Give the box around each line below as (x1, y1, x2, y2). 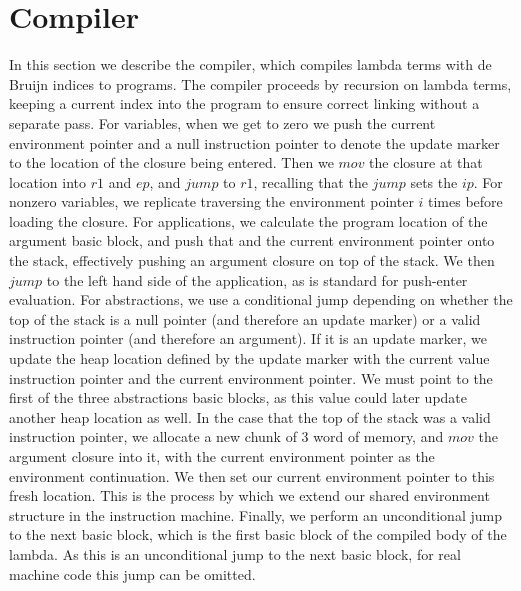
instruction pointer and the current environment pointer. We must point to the (9, 367, 493, 388)
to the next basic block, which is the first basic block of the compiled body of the (9, 524, 507, 545)
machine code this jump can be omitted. (9, 563, 256, 584)
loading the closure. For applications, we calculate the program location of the (9, 210, 488, 231)
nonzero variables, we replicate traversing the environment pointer (9, 191, 414, 212)
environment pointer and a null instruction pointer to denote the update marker (9, 132, 500, 153)
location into (9, 171, 87, 192)
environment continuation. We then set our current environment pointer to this (9, 465, 495, 486)
